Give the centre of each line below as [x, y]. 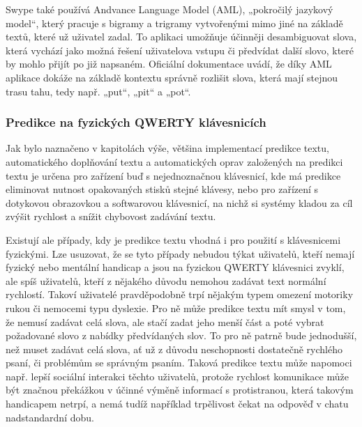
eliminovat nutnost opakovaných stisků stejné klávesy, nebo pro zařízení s [162, 189]
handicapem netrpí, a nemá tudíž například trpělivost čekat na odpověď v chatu [177, 404]
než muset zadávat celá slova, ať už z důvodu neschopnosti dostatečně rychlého [174, 349]
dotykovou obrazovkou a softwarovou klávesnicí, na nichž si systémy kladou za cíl [179, 202]
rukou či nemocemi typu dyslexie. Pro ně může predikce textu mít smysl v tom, [176, 308]
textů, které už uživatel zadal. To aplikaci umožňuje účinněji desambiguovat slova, [181, 37]
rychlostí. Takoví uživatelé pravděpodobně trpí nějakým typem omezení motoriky [180, 294]
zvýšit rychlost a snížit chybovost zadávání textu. [111, 216]
